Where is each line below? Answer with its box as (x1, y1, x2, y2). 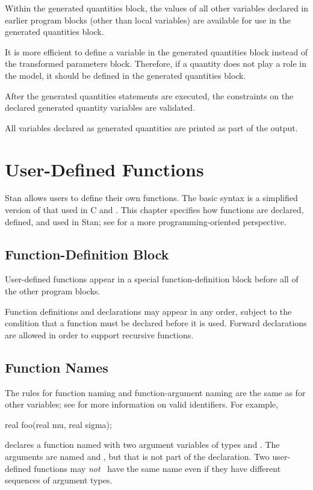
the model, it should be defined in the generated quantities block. (5, 69, 246, 81)
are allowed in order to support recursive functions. (5, 328, 194, 341)
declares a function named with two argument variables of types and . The (5, 438, 280, 451)
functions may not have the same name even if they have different (34, 462, 281, 474)
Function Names (5, 358, 108, 376)
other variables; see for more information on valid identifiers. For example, (5, 398, 279, 411)
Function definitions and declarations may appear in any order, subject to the (5, 305, 292, 317)
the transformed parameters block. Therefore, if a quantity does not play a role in (5, 57, 307, 70)
